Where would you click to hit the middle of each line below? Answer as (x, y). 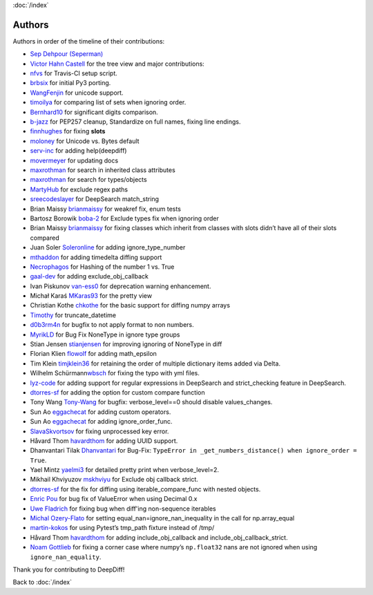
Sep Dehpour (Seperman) (67, 54)
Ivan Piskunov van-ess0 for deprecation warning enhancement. (121, 286)
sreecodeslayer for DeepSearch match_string (94, 199)
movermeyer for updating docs (74, 160)
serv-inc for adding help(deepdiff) (78, 151)
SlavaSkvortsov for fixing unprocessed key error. (99, 431)
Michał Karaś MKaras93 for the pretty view (91, 296)
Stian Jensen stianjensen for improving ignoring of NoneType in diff (126, 344)
